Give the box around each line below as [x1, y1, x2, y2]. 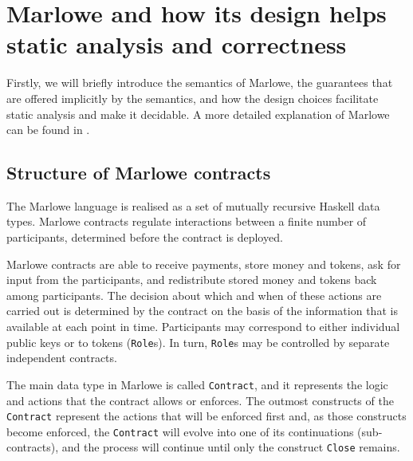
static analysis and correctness [6, 28, 347, 61]
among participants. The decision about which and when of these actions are [6, 286, 382, 303]
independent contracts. [6, 349, 117, 366]
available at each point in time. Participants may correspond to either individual [6, 318, 400, 335]
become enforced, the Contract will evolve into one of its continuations [6, 423, 354, 439]
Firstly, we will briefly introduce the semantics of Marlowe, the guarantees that [6, 74, 393, 91]
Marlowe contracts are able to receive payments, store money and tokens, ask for [6, 255, 401, 272]
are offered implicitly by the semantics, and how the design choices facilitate [6, 89, 379, 106]
